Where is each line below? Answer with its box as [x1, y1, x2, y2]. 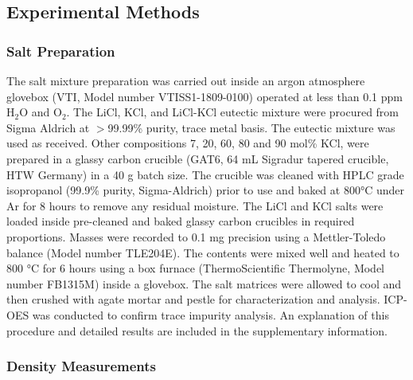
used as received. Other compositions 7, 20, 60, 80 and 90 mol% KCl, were [6, 135, 369, 151]
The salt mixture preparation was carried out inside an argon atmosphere [6, 72, 365, 88]
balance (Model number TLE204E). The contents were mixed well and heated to [6, 244, 399, 261]
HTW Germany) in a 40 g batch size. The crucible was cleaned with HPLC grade [6, 166, 404, 182]
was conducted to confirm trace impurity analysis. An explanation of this [32, 306, 389, 323]
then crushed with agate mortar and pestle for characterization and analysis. [6, 291, 380, 308]
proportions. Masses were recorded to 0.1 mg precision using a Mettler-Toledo [6, 228, 386, 245]
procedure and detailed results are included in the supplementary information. [6, 322, 388, 339]
